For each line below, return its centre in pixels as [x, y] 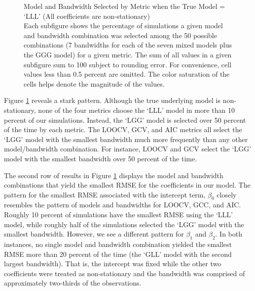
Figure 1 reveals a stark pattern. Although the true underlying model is [112, 100]
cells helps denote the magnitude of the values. [94, 83]
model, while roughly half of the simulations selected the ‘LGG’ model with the [124, 224]
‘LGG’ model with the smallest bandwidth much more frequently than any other [126, 139]
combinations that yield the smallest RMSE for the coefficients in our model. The [127, 185]
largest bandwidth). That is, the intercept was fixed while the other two [113, 264]
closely [227, 194]
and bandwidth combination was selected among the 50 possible [120, 35]
